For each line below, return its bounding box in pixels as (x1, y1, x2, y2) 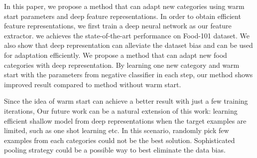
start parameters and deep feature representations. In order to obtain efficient (4, 10, 241, 21)
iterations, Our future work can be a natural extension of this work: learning (4, 105, 238, 116)
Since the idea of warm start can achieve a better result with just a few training (4, 96, 248, 106)
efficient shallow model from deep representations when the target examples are (4, 115, 247, 126)
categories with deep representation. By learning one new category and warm (4, 59, 240, 70)
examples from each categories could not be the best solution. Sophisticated (4, 135, 235, 145)
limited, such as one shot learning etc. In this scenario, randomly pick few (4, 125, 229, 136)
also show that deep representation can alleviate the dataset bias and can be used (4, 40, 253, 50)
